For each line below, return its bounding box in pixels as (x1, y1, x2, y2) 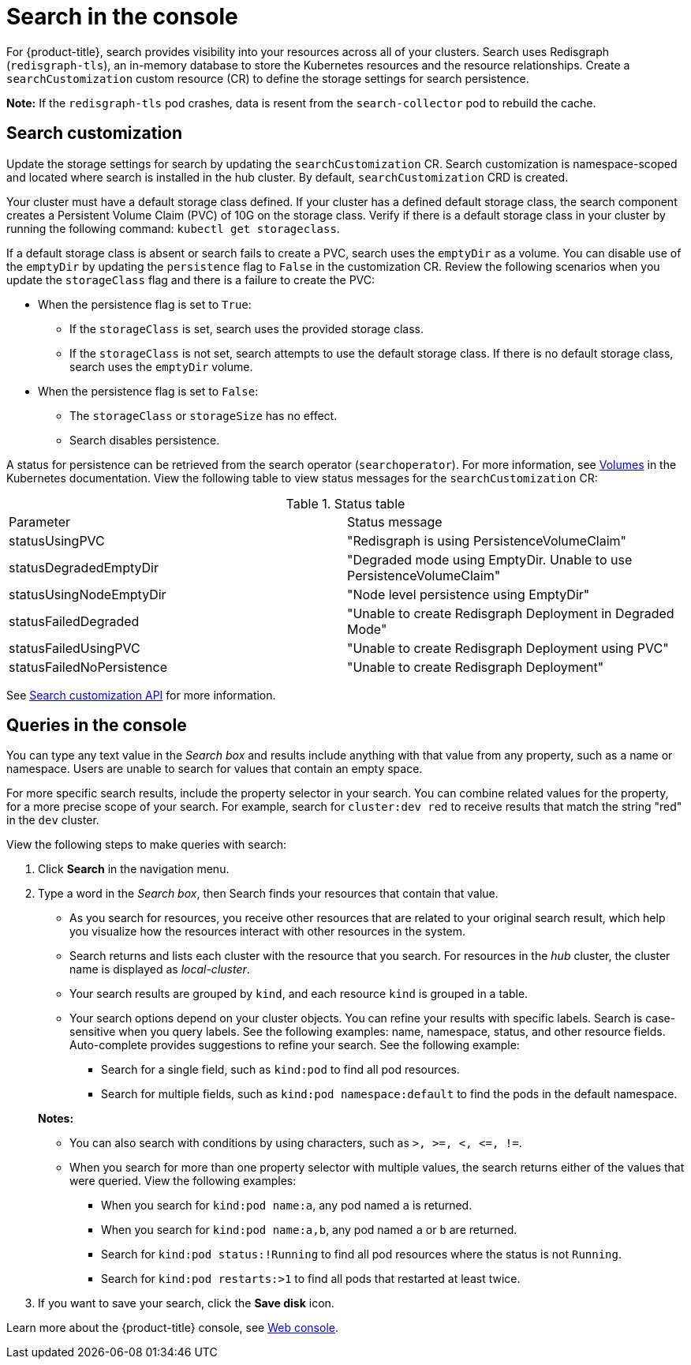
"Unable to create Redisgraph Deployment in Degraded (347, 605, 674, 621)
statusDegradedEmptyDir (9, 559, 159, 576)
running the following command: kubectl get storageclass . (6, 221, 340, 235)
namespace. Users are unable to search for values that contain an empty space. (6, 762, 423, 776)
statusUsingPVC (9, 532, 105, 549)
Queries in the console (6, 715, 187, 736)
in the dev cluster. (6, 813, 99, 827)
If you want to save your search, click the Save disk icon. (38, 1296, 334, 1311)
